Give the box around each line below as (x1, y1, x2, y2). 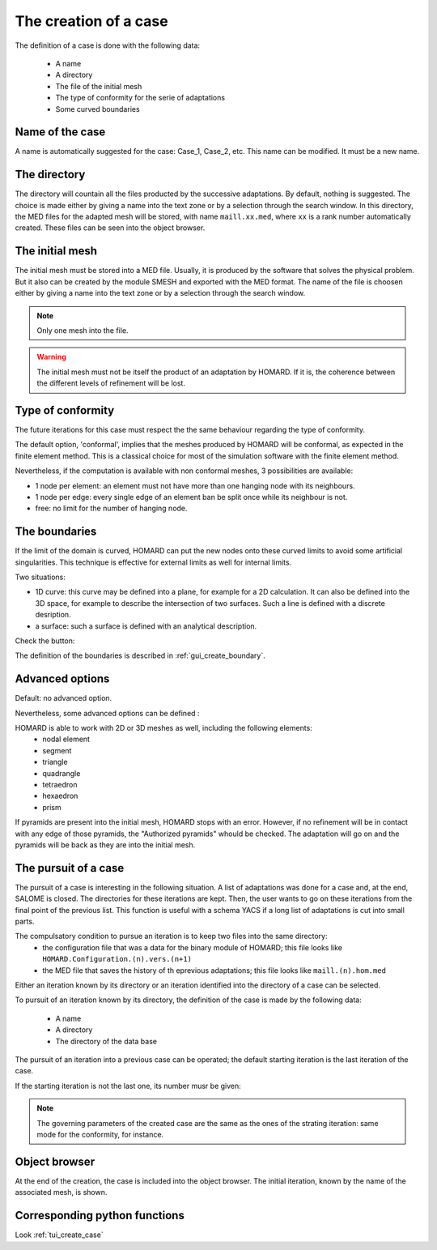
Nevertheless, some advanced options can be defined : (15, 708, 200, 718)
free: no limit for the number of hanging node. (35, 503, 188, 514)
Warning (36, 352, 66, 362)
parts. (15, 916, 35, 927)
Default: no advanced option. (15, 693, 112, 703)
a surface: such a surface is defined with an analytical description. (35, 621, 257, 631)
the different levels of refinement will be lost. (36, 378, 186, 388)
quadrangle (42, 768, 81, 778)
